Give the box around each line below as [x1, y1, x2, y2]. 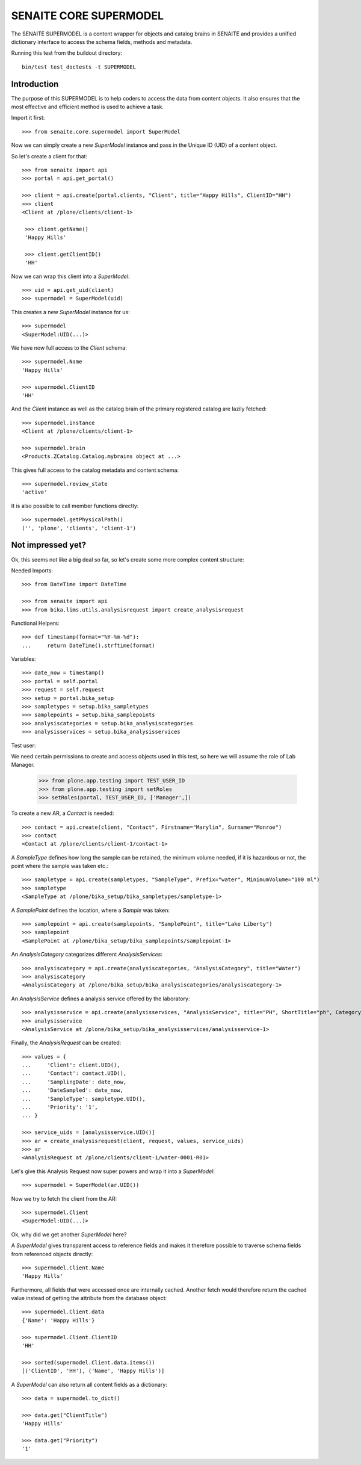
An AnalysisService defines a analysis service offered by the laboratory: [11, 995, 190, 1002]
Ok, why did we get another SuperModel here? [11, 1231, 127, 1238]
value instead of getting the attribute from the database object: [11, 1295, 167, 1302]
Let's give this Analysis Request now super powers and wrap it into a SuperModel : [11, 1168, 215, 1175]
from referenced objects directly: [11, 1250, 93, 1257]
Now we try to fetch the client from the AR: [11, 1195, 117, 1202]
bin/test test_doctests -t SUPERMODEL [22, 63, 137, 70]
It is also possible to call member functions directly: [11, 502, 139, 509]
